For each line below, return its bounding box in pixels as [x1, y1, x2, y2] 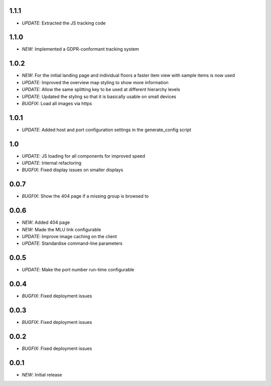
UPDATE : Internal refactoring [22, 160, 81, 166]
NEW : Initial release [22, 372, 62, 377]
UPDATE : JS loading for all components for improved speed [22, 153, 146, 159]
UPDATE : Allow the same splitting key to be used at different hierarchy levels [22, 87, 180, 93]
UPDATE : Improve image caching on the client [22, 233, 117, 240]
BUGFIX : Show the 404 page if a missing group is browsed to [22, 193, 149, 199]
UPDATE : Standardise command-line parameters [22, 240, 123, 246]
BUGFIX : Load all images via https [22, 100, 92, 106]
